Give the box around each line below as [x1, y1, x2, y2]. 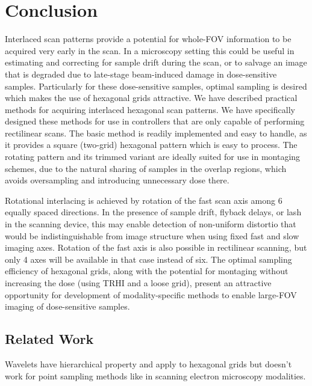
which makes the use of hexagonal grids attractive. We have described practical [5, 91, 298, 104]
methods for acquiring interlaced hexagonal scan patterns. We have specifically [5, 103, 295, 115]
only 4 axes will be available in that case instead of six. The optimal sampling [5, 253, 292, 265]
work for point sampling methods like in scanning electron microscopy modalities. [5, 369, 306, 382]
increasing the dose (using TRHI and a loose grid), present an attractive [5, 277, 272, 289]
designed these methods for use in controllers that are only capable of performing [5, 115, 305, 127]
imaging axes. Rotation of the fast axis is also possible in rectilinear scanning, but [5, 241, 307, 254]
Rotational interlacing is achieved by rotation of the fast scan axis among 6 [5, 194, 282, 206]
